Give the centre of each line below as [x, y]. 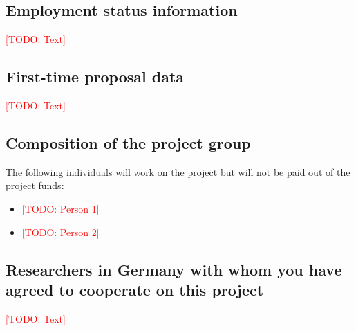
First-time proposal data [95, 77]
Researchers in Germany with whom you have [174, 269]
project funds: [35, 185]
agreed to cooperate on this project [135, 289]
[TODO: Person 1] [60, 208]
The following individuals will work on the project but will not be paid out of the [178, 171]
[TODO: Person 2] [60, 232]
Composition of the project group [128, 142]
